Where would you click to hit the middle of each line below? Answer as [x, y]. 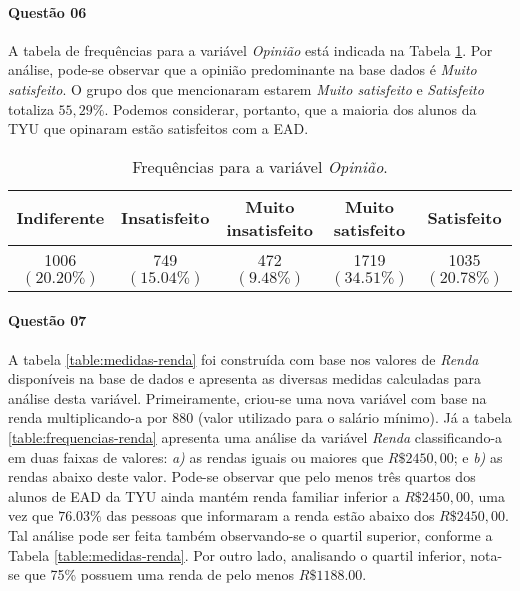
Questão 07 [47, 320]
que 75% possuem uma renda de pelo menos [159, 574]
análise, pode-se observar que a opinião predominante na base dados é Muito [242, 69]
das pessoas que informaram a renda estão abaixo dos [270, 515]
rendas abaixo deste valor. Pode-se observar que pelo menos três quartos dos [242, 476]
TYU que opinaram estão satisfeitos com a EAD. [158, 128]
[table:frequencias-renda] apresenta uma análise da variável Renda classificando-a [255, 436]
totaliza [31, 108]
